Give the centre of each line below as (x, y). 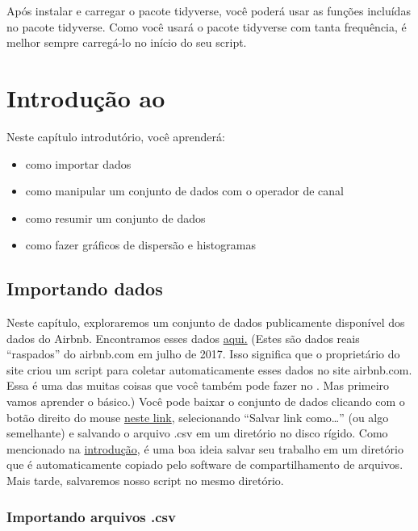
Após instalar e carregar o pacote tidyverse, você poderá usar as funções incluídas (209, 10)
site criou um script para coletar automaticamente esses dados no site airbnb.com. (209, 369)
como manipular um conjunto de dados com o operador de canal (184, 191)
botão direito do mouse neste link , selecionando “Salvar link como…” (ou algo (198, 417)
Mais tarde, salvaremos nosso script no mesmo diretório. (145, 481)
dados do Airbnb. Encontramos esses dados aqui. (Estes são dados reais (183, 338)
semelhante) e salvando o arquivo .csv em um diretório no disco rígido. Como (197, 433)
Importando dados (85, 288)
